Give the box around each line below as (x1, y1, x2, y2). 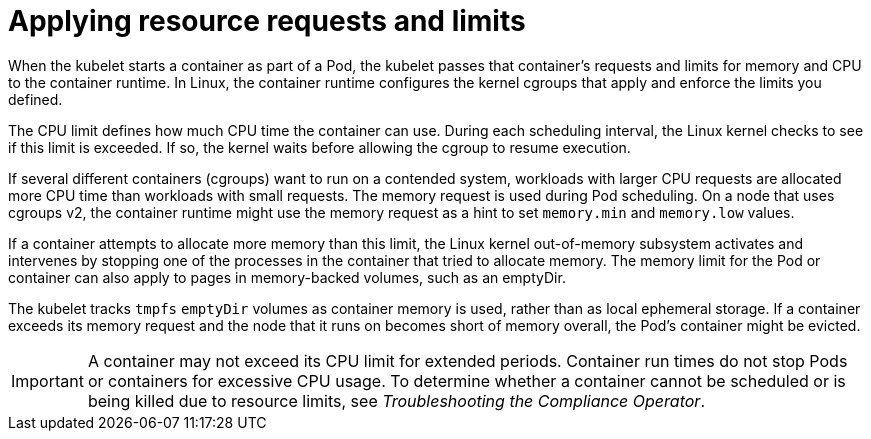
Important (11, 370, 84, 391)
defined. (8, 90, 63, 108)
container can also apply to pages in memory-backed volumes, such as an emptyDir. (8, 268, 566, 286)
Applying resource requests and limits (8, 4, 526, 38)
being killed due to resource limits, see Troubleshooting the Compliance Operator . (87, 390, 705, 411)
